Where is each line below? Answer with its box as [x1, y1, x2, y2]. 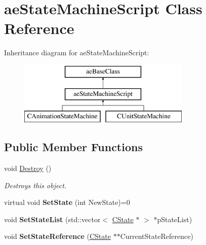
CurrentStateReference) [120, 231, 193, 241]
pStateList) [157, 214, 192, 224]
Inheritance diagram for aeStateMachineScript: [4, 47, 149, 58]
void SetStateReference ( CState [4, 231, 111, 241]
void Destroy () [4, 163, 52, 173]
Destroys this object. [4, 180, 67, 190]
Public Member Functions [4, 139, 143, 155]
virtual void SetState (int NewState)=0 [4, 197, 130, 207]
